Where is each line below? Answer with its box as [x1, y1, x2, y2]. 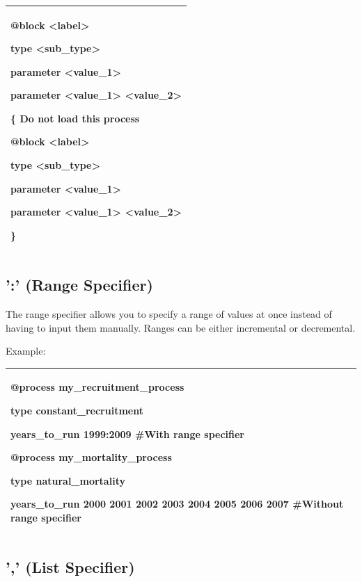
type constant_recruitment [10, 403, 143, 418]
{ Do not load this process [10, 111, 140, 125]
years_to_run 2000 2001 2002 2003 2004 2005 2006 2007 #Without [10, 496, 344, 511]
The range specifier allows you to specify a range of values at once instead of [6, 307, 332, 321]
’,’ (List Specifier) [6, 556, 135, 578]
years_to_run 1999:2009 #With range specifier [10, 426, 244, 441]
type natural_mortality [10, 473, 125, 487]
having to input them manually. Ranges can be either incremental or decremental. [6, 320, 356, 334]
